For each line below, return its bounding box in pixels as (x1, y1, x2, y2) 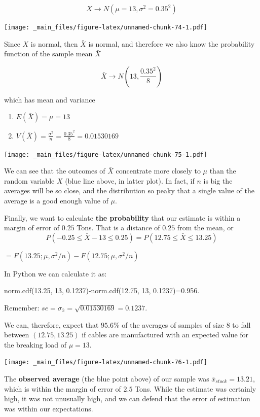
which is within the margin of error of (4, 383, 121, 394)
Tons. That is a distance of (77, 222, 160, 233)
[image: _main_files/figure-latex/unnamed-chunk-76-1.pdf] (4, 359, 207, 366)
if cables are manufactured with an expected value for (82, 329, 249, 340)
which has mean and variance (4, 94, 95, 105)
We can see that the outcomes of (4, 165, 105, 176)
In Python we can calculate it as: (4, 268, 107, 279)
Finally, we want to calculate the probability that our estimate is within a (4, 212, 241, 223)
